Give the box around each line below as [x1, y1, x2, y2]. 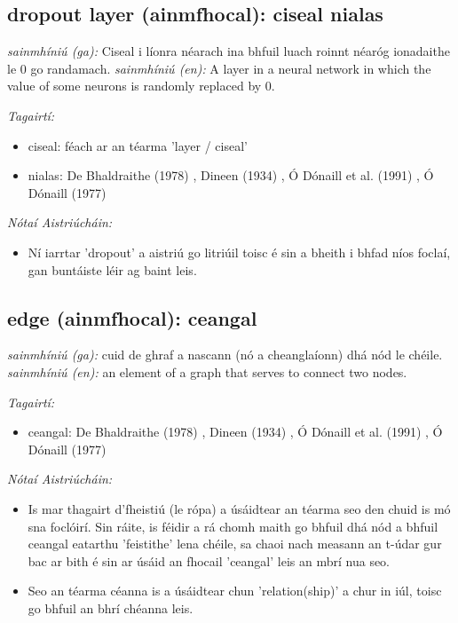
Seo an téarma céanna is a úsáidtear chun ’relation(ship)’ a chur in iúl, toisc [28, 581, 442, 600]
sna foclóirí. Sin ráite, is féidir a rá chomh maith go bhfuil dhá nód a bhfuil [28, 517, 438, 535]
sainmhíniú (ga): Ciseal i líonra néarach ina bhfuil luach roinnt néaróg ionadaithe [7, 42, 450, 60]
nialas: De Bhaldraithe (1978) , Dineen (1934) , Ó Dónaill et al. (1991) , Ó [28, 166, 434, 185]
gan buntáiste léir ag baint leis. [28, 260, 197, 279]
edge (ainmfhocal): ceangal [7, 304, 257, 331]
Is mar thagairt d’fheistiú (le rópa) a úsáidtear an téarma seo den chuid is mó [28, 499, 451, 517]
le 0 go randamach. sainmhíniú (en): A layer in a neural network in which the [7, 59, 431, 77]
